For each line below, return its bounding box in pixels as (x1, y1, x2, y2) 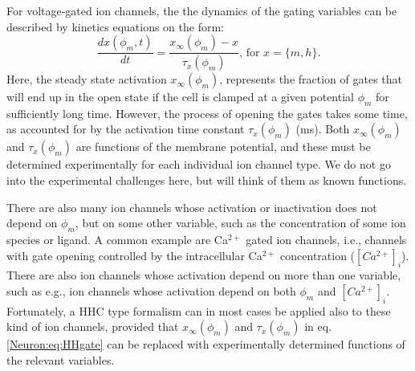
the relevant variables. (6, 352, 115, 368)
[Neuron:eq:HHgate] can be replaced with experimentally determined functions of (6, 336, 405, 353)
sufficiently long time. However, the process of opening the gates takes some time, (6, 104, 408, 121)
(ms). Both (295, 120, 350, 137)
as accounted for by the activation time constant (6, 120, 245, 137)
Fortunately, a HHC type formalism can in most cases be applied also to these (6, 302, 391, 319)
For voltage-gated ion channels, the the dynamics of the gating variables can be (6, 2, 397, 18)
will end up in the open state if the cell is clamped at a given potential (6, 88, 354, 105)
